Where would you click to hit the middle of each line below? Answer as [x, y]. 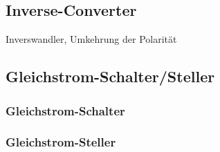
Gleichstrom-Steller [61, 142]
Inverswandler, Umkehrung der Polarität [91, 39]
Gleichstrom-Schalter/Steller [110, 76]
